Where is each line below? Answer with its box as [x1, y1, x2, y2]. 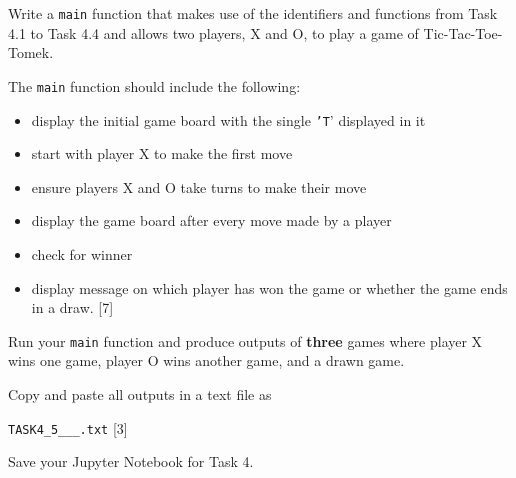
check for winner [31, 243, 133, 264]
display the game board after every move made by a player [31, 210, 392, 231]
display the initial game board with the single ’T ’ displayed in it [31, 109, 426, 130]
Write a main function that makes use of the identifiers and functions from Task [8, 3, 498, 23]
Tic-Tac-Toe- [423, 22, 503, 43]
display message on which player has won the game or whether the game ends [31, 277, 508, 298]
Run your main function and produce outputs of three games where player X [8, 330, 483, 351]
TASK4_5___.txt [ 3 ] [8, 417, 128, 438]
